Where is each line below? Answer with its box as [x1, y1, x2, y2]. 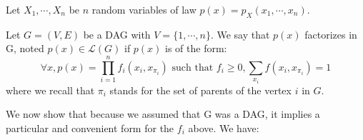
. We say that [210, 26, 270, 41]
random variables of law [91, 2, 197, 16]
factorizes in [304, 26, 357, 41]
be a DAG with [83, 26, 151, 41]
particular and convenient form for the [6, 121, 174, 135]
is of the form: [165, 41, 227, 56]
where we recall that [6, 82, 95, 97]
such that [171, 62, 214, 73]
